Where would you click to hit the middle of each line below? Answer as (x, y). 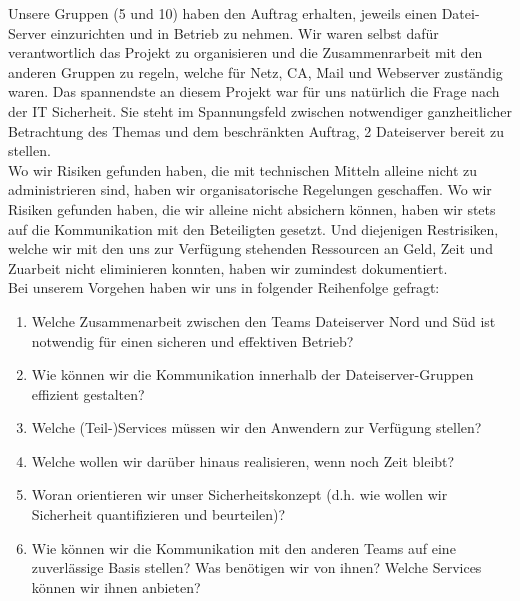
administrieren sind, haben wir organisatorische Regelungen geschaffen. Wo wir (250, 189)
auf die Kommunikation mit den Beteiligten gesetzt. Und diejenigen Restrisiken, (253, 228)
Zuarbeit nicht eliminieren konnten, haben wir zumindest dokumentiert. (228, 267)
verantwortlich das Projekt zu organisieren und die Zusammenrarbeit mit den (245, 52)
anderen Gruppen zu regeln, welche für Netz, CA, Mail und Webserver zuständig (255, 71)
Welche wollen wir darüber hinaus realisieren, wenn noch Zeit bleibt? (243, 460)
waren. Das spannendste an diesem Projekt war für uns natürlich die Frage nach (254, 91)
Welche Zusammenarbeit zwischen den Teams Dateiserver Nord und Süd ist (263, 320)
